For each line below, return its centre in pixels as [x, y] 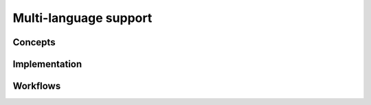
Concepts [34, 42]
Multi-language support [82, 18]
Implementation [47, 64]
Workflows [37, 86]
